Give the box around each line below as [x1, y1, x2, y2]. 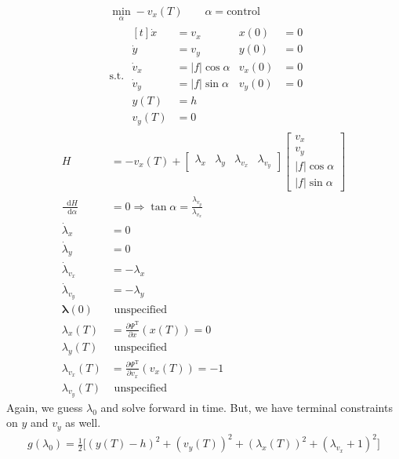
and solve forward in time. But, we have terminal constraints [100, 399, 393, 415]
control [227, 6, 260, 18]
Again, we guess [6, 399, 83, 415]
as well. [65, 414, 101, 431]
